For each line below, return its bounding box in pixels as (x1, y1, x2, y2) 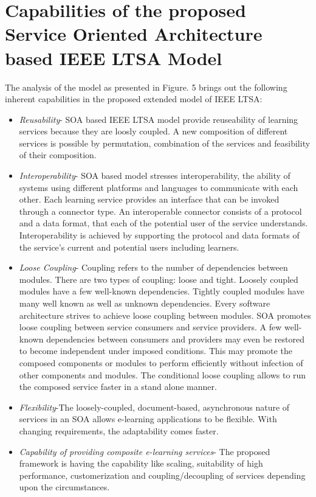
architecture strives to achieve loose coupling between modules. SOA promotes (19, 308, 311, 321)
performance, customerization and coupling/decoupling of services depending (19, 468, 306, 481)
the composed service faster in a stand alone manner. (19, 380, 217, 393)
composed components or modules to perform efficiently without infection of (19, 356, 303, 369)
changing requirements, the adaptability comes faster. (19, 424, 219, 437)
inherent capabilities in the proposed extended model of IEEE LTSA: (5, 92, 263, 105)
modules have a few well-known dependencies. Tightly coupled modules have (19, 285, 304, 297)
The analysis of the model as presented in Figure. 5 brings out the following (5, 80, 287, 93)
